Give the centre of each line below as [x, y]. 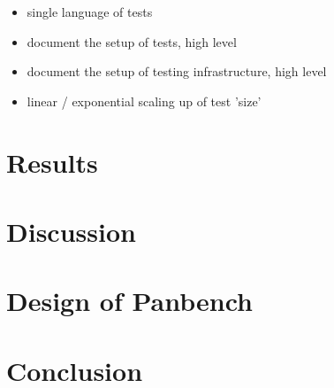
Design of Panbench [129, 301]
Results [52, 162]
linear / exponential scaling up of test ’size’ [144, 101]
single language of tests [90, 12]
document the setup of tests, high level [132, 41]
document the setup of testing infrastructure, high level [177, 71]
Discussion [71, 231]
